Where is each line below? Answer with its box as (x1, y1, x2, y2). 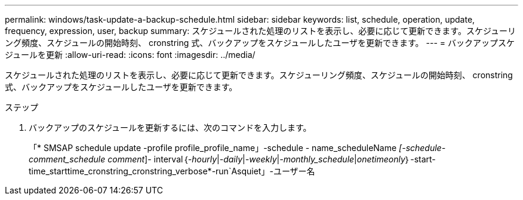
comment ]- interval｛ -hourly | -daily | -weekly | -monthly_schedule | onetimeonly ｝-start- (107, 154, 436, 164)
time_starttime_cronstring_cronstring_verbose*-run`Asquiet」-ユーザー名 (29, 166, 315, 176)
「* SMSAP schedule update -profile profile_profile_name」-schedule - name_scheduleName (29, 143, 397, 153)
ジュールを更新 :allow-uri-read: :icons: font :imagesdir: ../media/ (5, 50, 256, 60)
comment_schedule (29, 154, 106, 164)
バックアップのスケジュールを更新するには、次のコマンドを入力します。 (29, 122, 312, 133)
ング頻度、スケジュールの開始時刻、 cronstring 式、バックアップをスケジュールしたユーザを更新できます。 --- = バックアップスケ (5, 38, 515, 48)
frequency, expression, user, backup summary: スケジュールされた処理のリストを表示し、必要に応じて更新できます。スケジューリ (5, 26, 516, 36)
